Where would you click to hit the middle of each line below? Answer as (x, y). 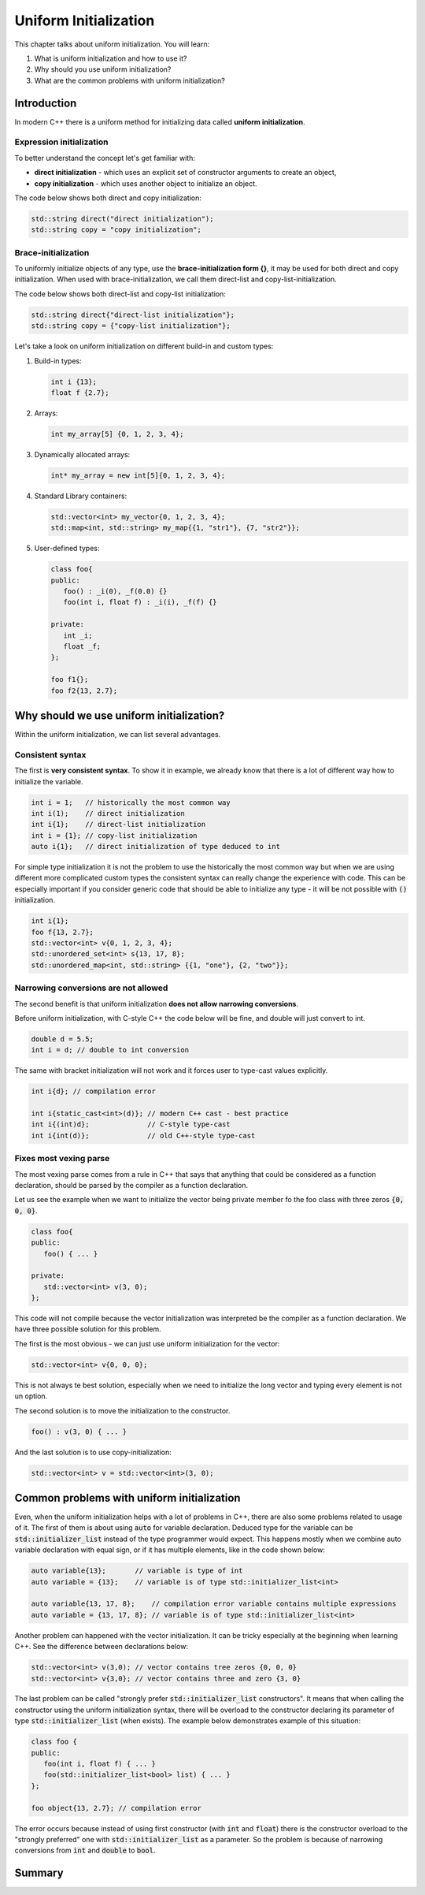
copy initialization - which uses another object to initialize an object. (146, 183)
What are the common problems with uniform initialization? (130, 80)
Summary (39, 1873)
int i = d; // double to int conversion (110, 1050)
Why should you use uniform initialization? (103, 69)
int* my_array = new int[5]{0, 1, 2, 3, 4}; (138, 475)
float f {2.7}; (80, 393)
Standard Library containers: (81, 496)
